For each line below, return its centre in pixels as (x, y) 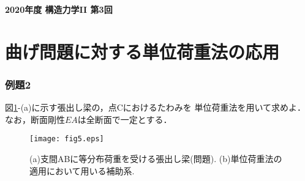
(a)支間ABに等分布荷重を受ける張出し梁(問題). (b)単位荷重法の (156, 159)
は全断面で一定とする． (125, 119)
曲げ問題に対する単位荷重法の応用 (142, 51)
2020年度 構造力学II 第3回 (59, 9)
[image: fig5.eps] (67, 139)
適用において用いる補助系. (82, 170)
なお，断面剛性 (35, 119)
